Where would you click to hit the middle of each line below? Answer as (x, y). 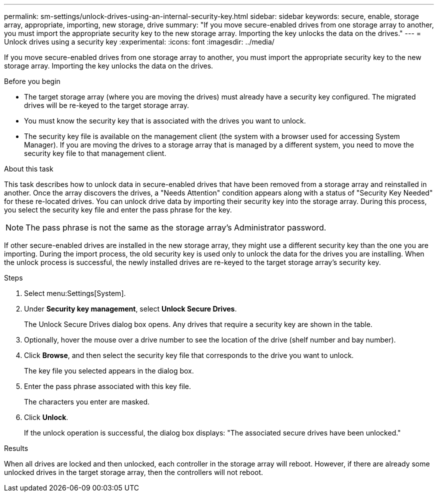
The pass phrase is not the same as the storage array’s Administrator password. (176, 227)
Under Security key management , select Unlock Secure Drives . (130, 309)
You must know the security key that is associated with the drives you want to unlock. (165, 121)
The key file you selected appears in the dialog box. (109, 371)
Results (16, 448)
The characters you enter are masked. (87, 402)
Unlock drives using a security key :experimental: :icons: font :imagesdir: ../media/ (139, 42)
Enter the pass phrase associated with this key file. (108, 386)
